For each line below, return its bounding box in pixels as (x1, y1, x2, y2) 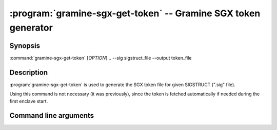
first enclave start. (9, 98, 48, 104)
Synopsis (9, 41, 41, 50)
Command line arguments (9, 111, 94, 120)
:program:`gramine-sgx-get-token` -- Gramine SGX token (9, 8, 261, 19)
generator (9, 22, 53, 33)
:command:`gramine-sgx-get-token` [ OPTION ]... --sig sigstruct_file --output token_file (9, 55, 192, 61)
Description (9, 68, 48, 76)
